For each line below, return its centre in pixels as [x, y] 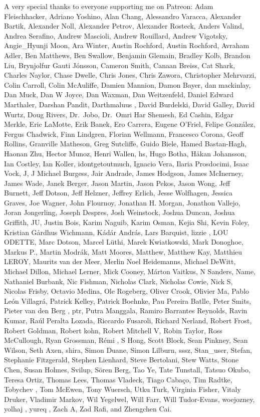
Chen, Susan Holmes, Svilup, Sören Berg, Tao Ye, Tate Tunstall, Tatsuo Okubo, [127, 369]
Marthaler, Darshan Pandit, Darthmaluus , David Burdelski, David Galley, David [129, 104]
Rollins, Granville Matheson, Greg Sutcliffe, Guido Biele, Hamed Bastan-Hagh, [125, 144]
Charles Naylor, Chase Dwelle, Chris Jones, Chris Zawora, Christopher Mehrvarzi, [130, 75]
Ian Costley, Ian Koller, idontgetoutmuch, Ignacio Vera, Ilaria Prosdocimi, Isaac [127, 163]
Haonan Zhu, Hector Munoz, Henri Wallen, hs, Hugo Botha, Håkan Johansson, [125, 153]
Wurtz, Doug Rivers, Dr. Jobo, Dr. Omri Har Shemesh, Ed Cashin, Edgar [119, 114]
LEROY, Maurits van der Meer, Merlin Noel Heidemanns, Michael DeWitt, [120, 261]
